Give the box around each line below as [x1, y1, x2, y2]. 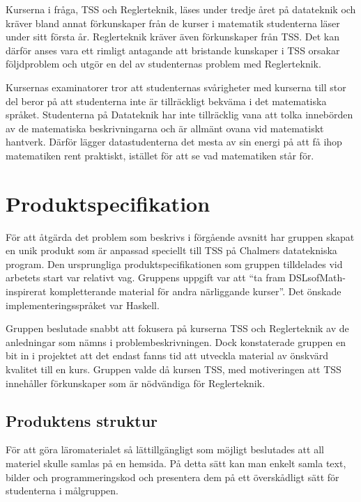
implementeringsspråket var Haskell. [6, 297, 160, 312]
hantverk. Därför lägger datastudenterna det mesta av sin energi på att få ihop [6, 134, 342, 149]
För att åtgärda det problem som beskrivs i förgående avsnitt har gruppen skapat [6, 229, 355, 244]
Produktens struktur [6, 409, 158, 431]
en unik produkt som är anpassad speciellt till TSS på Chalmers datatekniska [6, 243, 337, 258]
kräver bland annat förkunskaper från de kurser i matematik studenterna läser [6, 15, 340, 30]
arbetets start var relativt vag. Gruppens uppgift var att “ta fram [6, 270, 286, 285]
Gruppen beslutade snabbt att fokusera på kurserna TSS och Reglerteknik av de [6, 321, 349, 336]
